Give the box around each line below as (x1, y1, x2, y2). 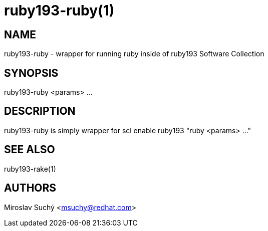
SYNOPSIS (4, 66, 59, 79)
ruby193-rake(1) (4, 164, 56, 173)
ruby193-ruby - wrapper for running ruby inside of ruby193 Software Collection (4, 49, 264, 58)
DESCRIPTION (4, 105, 76, 118)
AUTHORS (4, 182, 57, 195)
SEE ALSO (4, 143, 55, 156)
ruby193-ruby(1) (4, 2, 115, 19)
